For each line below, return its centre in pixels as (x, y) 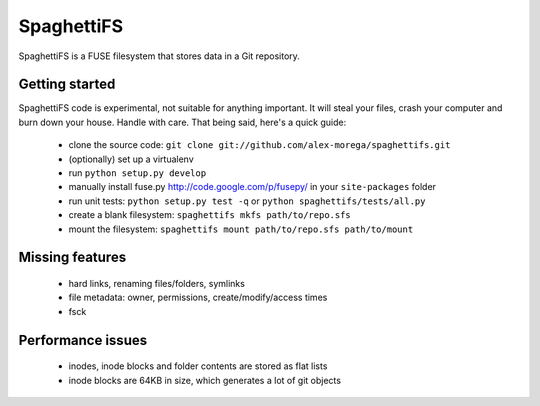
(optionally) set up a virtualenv (131, 159)
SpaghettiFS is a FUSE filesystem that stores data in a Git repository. (159, 56)
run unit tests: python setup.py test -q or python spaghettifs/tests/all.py (247, 201)
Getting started (67, 84)
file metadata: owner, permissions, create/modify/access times (198, 297)
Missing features (72, 257)
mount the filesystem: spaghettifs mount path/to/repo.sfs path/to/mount (241, 229)
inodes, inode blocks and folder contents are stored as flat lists (198, 366)
